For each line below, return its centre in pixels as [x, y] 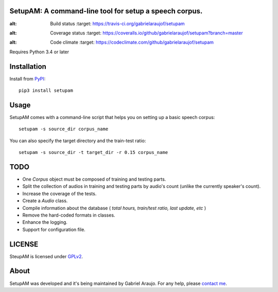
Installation [28, 66]
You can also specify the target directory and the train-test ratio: [78, 141]
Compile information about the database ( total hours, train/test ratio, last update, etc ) [114, 208]
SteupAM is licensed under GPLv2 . [46, 256]
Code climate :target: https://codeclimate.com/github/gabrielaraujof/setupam [132, 42]
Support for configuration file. [54, 229]
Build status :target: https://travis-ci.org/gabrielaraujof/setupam [117, 24]
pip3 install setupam [46, 90]
